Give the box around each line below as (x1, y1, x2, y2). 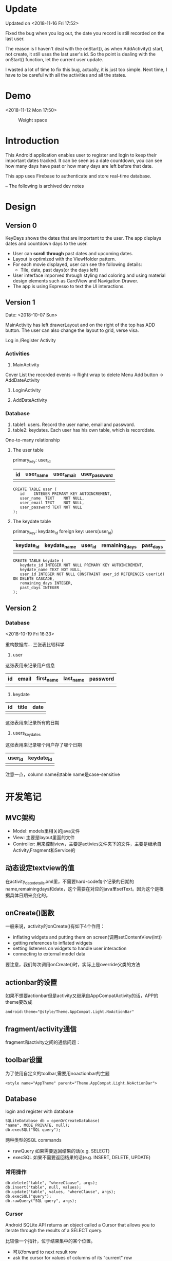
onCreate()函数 (5, 909, 55, 917)
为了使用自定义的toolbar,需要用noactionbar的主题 (5, 1070, 110, 1076)
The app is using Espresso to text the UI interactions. (12, 283, 125, 289)
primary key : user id (12, 457, 51, 465)
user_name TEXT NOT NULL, (20, 496, 85, 501)
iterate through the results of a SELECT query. (5, 1228, 103, 1234)
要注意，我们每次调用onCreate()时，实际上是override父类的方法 (5, 962, 140, 968)
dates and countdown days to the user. (5, 240, 88, 246)
